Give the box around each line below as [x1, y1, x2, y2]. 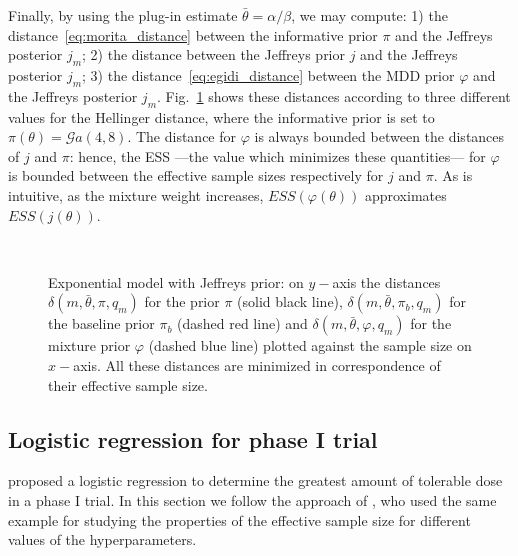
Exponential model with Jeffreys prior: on [48, 271, 304, 292]
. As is [433, 165, 473, 186]
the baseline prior [48, 313, 155, 334]
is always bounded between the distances [254, 126, 505, 147]
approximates [364, 184, 447, 205]
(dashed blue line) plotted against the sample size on [148, 335, 472, 356]
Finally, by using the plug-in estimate [8, 5, 238, 25]
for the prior [144, 291, 220, 312]
